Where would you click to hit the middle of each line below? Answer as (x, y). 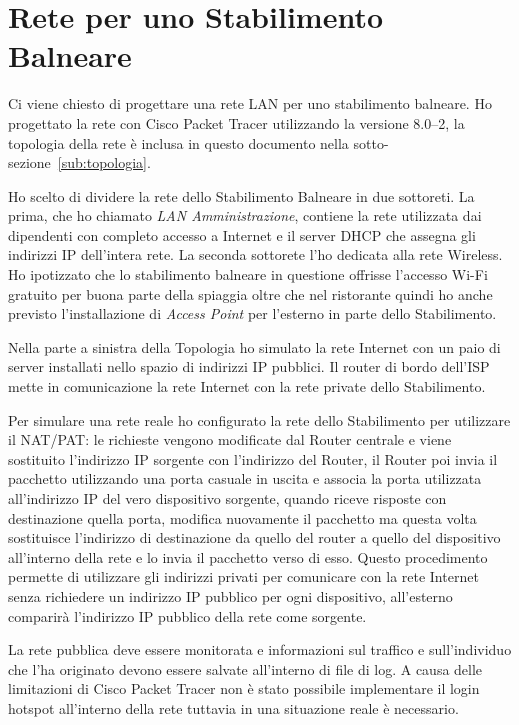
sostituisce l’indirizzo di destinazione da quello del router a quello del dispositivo (254, 537)
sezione (29, 162)
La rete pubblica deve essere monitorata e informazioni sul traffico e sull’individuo (260, 649)
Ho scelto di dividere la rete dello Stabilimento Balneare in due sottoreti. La (241, 195)
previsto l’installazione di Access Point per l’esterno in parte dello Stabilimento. (252, 313)
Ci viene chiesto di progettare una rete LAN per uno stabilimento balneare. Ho (250, 103)
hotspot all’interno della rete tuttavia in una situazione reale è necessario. (233, 707)
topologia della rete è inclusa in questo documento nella (178, 142)
